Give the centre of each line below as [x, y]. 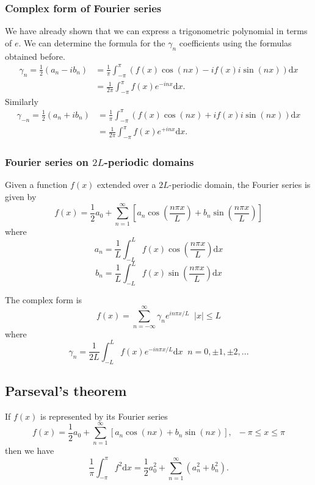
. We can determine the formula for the [92, 42]
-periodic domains [149, 162]
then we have [30, 451]
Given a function [36, 185]
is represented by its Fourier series [104, 416]
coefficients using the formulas [235, 42]
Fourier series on [47, 162]
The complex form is [44, 299]
